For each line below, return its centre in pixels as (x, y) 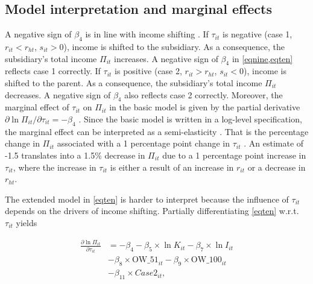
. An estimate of (274, 143)
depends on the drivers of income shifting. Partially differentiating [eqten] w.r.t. (152, 211)
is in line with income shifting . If (147, 34)
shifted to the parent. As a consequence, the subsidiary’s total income (134, 82)
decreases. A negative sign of (58, 94)
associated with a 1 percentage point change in (144, 143)
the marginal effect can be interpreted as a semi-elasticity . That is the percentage (157, 131)
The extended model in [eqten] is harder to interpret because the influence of (147, 199)
